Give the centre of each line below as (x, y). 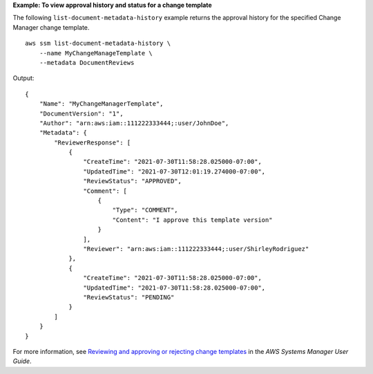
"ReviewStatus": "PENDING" (129, 297)
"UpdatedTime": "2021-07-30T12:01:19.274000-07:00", (174, 171)
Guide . (22, 361)
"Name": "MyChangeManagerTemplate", (101, 104)
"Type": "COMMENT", (145, 210)
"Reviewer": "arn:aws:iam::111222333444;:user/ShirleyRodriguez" (196, 249)
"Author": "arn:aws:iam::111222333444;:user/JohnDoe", (134, 123)
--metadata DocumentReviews (87, 63)
